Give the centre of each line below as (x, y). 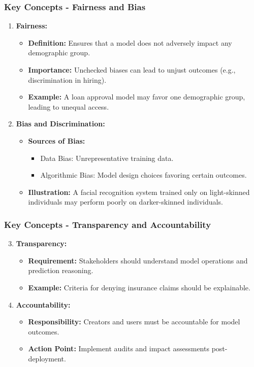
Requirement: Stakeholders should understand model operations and (138, 260)
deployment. (47, 358)
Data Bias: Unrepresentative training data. (107, 158)
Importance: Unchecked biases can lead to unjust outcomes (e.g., (132, 70)
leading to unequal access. (69, 106)
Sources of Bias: (57, 140)
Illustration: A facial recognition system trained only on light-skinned (139, 192)
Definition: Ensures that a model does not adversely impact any (130, 42)
